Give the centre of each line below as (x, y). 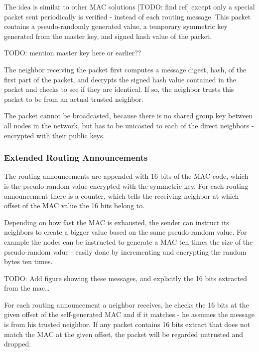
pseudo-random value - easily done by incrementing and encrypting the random (125, 251)
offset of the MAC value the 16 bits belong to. (74, 205)
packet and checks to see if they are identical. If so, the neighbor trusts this (119, 89)
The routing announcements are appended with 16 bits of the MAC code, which (126, 176)
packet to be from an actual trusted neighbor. (74, 99)
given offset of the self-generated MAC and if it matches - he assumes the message (129, 314)
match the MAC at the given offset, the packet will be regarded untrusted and (124, 334)
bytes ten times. (28, 261)
